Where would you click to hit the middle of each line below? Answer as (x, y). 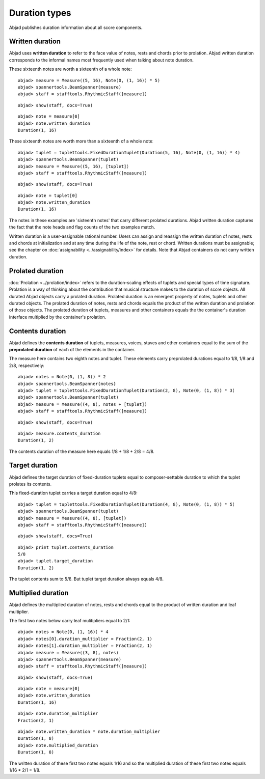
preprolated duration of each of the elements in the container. (72, 349)
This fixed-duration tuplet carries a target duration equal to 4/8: (73, 493)
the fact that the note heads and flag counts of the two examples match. (82, 227)
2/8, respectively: (27, 365)
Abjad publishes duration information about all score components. (76, 28)
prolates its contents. (30, 484)
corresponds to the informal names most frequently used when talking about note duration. (101, 60)
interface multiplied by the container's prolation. (58, 317)
